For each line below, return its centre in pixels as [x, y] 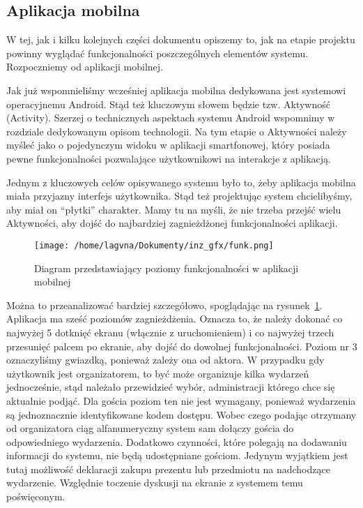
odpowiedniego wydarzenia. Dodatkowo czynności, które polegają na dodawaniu [177, 441]
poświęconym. [36, 496]
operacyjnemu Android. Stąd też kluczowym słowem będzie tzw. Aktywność [168, 104]
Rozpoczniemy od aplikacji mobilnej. [85, 67]
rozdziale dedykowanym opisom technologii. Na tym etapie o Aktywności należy [177, 131]
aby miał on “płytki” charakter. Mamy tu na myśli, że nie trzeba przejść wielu [174, 209]
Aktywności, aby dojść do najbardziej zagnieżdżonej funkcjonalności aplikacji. [172, 223]
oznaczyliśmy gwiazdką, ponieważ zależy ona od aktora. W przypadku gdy [165, 360]
